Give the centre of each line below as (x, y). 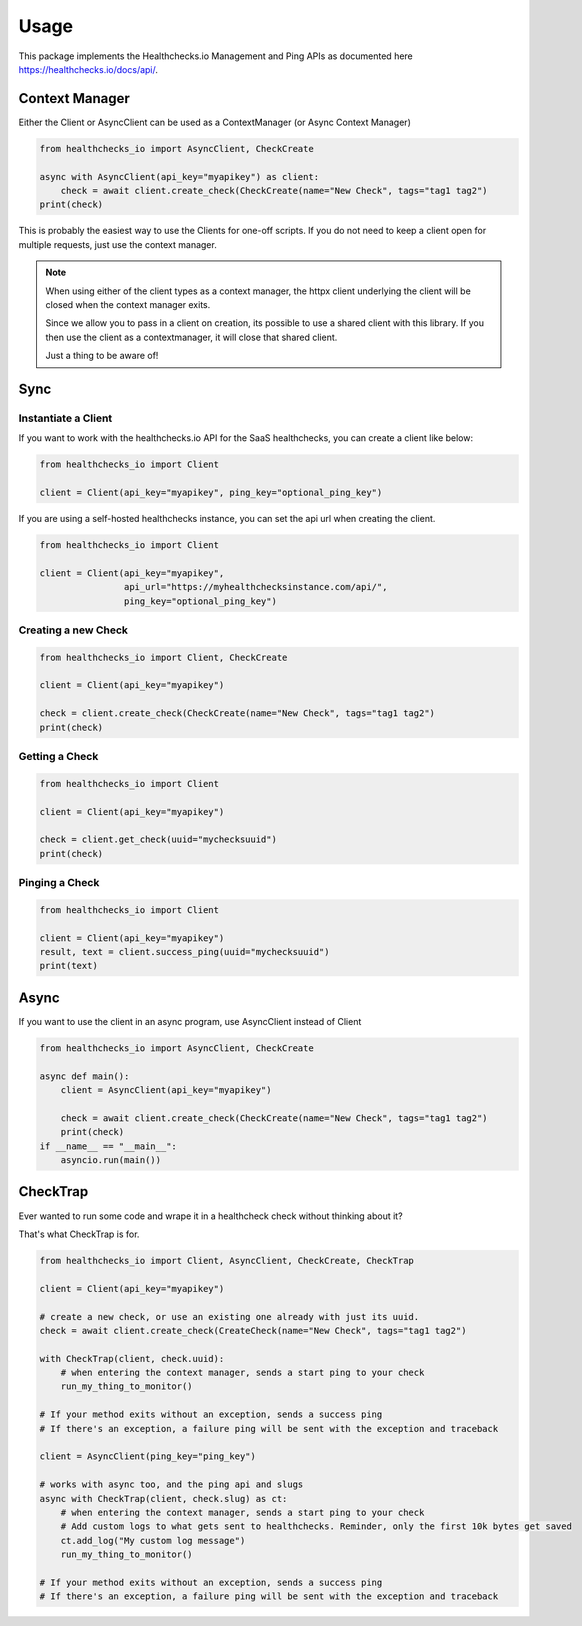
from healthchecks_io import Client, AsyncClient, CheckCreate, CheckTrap (227, 1260)
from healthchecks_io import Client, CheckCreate (163, 657)
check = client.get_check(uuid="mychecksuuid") (158, 839)
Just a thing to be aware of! (102, 356)
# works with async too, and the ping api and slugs (171, 1484)
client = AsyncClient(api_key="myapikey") (166, 1090)
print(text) (69, 966)
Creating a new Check (73, 630)
